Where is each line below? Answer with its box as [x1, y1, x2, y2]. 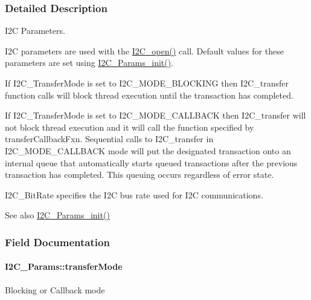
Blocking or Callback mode [5, 283, 105, 296]
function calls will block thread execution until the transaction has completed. [5, 88, 293, 101]
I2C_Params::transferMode [5, 260, 123, 273]
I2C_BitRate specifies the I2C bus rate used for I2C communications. [5, 188, 263, 201]
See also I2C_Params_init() [5, 209, 110, 221]
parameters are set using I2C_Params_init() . [5, 56, 174, 69]
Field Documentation [5, 234, 110, 249]
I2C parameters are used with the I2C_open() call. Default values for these [5, 44, 284, 57]
